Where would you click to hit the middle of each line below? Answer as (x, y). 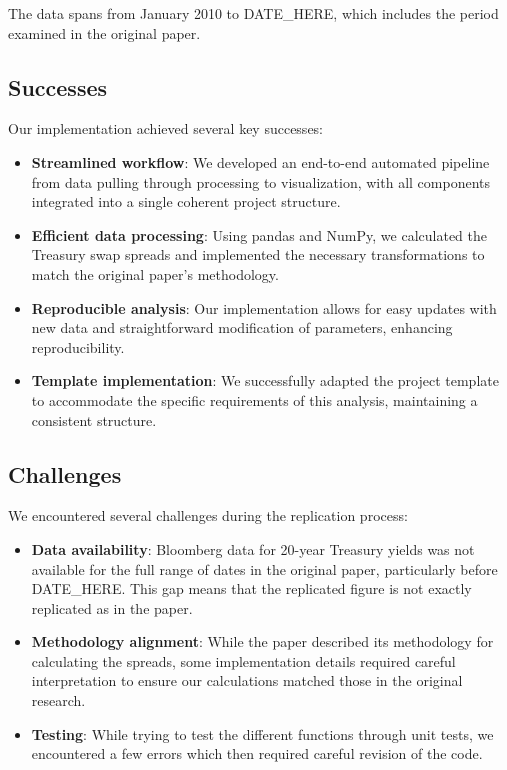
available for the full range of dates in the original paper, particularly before (264, 568)
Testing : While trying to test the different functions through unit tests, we (262, 733)
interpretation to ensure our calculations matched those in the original (247, 680)
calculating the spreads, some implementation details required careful (243, 660)
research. (58, 700)
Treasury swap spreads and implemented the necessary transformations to (258, 254)
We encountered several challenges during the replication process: (208, 515)
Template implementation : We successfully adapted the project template (265, 380)
